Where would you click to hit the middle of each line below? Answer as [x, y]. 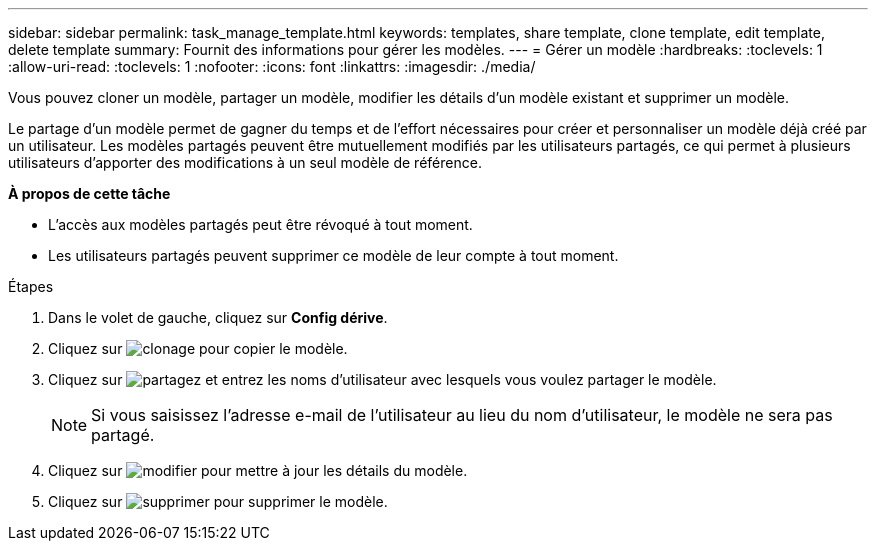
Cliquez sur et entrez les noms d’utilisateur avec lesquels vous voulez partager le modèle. [382, 379]
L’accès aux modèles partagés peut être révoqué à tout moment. [260, 224]
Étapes [31, 286]
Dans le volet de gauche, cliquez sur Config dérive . [218, 317]
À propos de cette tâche [89, 193]
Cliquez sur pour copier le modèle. [198, 348]
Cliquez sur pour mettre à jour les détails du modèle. [258, 470]
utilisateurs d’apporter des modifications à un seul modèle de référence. [245, 162]
